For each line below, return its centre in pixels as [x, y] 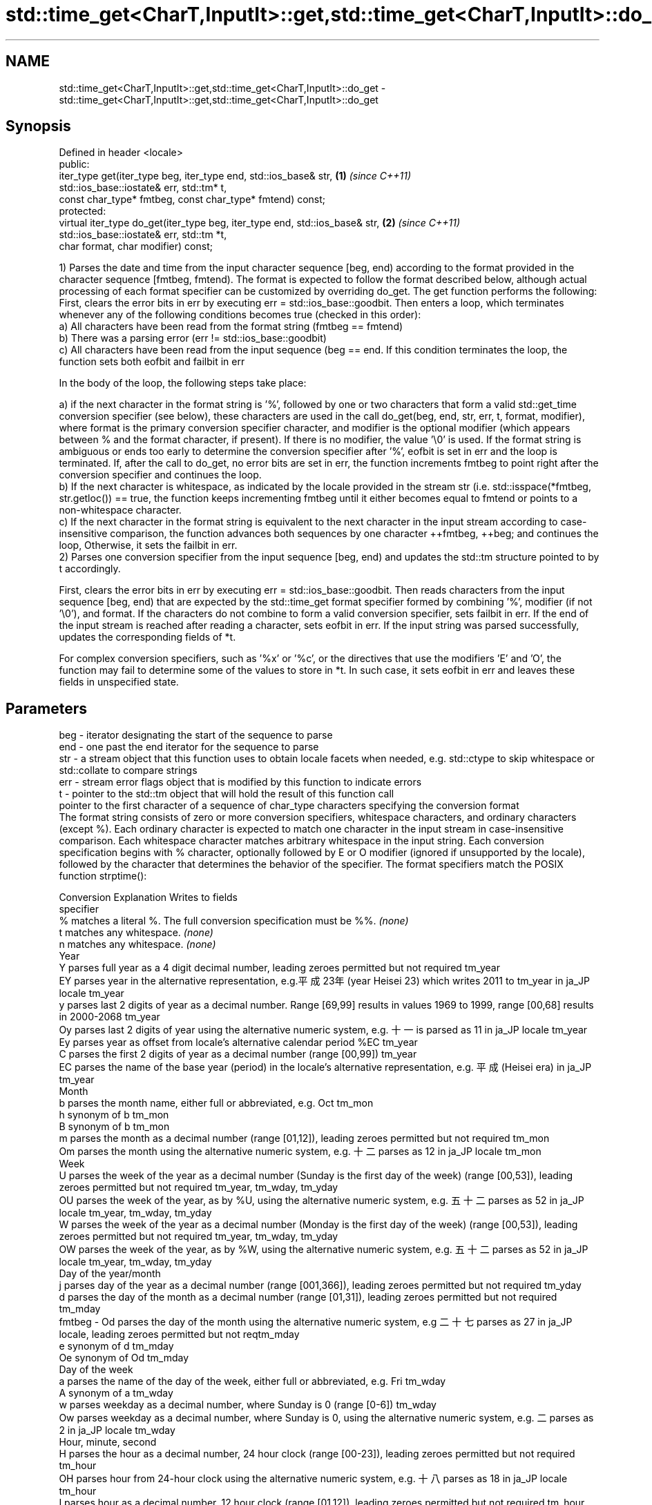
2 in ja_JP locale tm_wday [117, 1430]
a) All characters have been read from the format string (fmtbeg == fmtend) [231, 327]
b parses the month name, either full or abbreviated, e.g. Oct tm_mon [216, 1103]
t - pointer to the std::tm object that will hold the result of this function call [227, 794]
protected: [83, 211]
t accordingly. [90, 569]
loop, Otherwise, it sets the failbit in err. [148, 545]
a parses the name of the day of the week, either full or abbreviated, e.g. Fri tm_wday [252, 1381]
